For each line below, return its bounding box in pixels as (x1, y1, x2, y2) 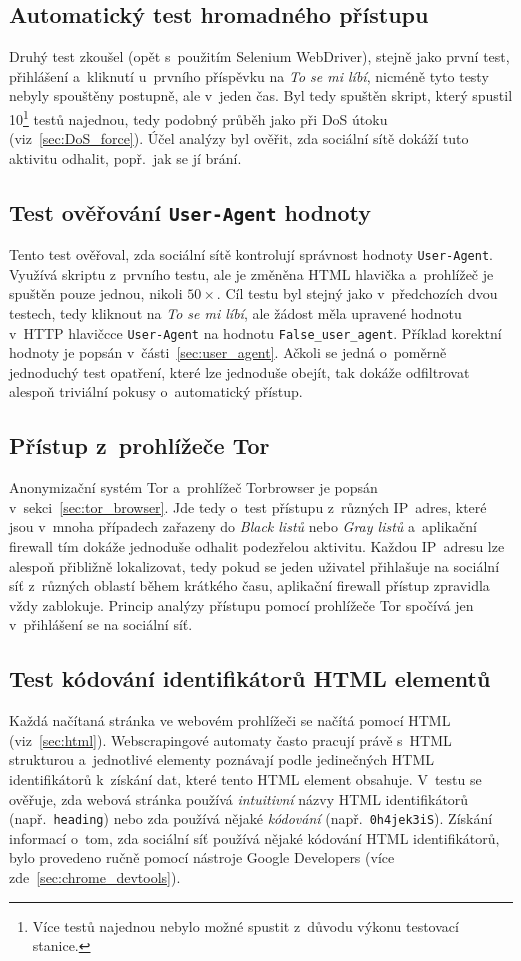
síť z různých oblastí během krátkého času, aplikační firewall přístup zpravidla (9, 575, 490, 596)
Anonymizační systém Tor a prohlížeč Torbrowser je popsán (9, 477, 378, 498)
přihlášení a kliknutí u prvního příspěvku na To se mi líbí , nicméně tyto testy (9, 65, 489, 86)
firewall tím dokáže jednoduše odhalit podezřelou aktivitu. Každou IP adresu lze (9, 536, 505, 557)
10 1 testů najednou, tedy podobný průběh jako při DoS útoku (9, 105, 388, 129)
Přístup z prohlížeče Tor (9, 430, 270, 461)
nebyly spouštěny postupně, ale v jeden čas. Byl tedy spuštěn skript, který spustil (9, 85, 513, 106)
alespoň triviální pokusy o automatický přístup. (9, 381, 303, 402)
